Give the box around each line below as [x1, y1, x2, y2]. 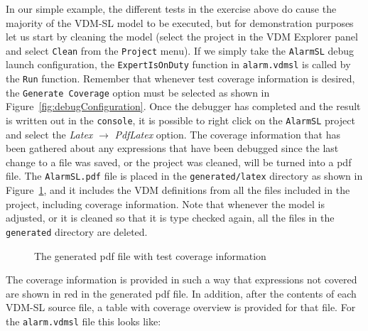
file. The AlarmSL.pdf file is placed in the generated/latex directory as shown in [6, 168, 363, 183]
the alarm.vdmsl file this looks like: [6, 313, 161, 328]
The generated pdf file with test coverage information [34, 248, 266, 263]
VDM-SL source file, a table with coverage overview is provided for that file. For [6, 300, 356, 315]
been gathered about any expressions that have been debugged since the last [6, 141, 339, 156]
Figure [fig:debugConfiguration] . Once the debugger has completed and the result [6, 99, 361, 114]
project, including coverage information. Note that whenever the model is [6, 196, 325, 211]
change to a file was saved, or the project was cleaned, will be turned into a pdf [6, 154, 352, 169]
